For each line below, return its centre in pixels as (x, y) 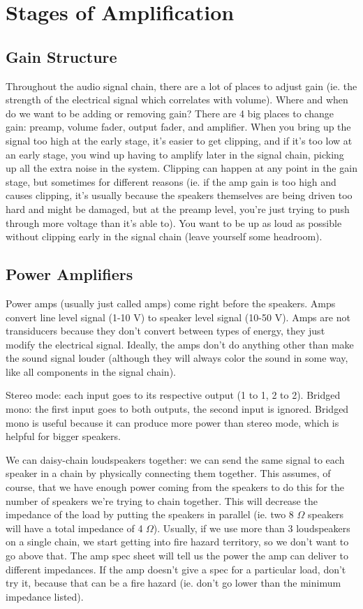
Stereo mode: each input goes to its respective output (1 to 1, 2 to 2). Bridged (173, 395)
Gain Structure (61, 56)
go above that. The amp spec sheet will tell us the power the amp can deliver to (177, 555)
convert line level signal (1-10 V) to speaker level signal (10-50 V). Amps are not (178, 317)
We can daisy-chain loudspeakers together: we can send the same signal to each (175, 459)
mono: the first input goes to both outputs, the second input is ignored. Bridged (177, 409)
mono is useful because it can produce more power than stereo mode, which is (172, 422)
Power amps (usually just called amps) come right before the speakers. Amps (171, 303)
